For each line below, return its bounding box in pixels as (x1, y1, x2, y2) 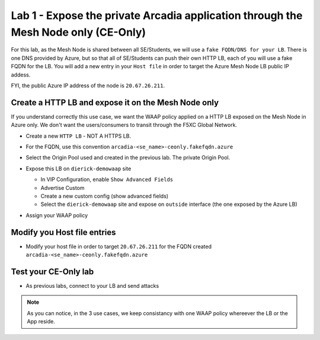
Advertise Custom (40, 184, 85, 191)
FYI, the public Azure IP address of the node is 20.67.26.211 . (11, 82, 165, 89)
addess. (11, 71, 31, 78)
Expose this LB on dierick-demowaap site (25, 165, 132, 172)
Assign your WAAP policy (25, 211, 88, 219)
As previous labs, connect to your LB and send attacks (25, 282, 159, 289)
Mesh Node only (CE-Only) (11, 26, 146, 39)
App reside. (27, 318, 56, 325)
